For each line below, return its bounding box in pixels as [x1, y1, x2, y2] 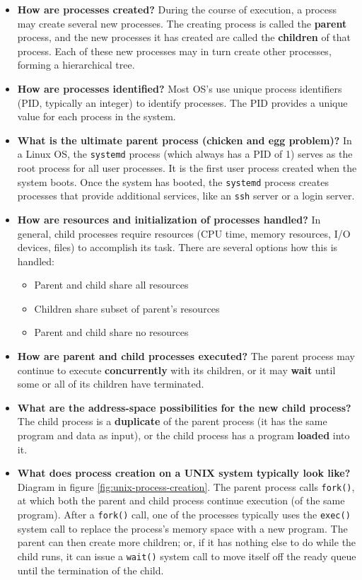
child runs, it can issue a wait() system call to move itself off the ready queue [17, 548, 356, 563]
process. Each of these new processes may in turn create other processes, [17, 43, 332, 58]
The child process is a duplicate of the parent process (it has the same [17, 414, 327, 429]
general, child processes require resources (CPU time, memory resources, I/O [17, 226, 351, 240]
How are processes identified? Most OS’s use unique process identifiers [17, 81, 342, 95]
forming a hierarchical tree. [17, 57, 135, 72]
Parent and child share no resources [34, 325, 189, 340]
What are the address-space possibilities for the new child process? [17, 400, 351, 414]
